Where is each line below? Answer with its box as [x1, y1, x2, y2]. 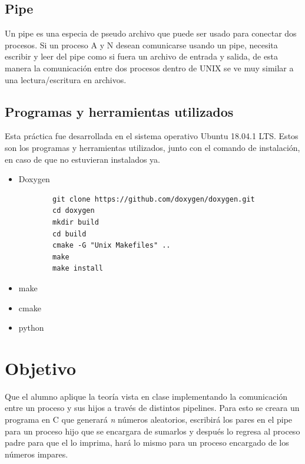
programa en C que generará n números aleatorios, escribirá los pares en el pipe [5, 413, 293, 425]
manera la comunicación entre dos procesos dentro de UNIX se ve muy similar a [5, 61, 294, 74]
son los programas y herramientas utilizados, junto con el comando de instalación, [5, 141, 300, 153]
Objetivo [5, 356, 77, 380]
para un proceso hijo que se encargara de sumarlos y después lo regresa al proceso [5, 424, 300, 437]
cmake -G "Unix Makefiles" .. [52, 241, 171, 250]
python [18, 321, 44, 334]
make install [52, 264, 103, 273]
